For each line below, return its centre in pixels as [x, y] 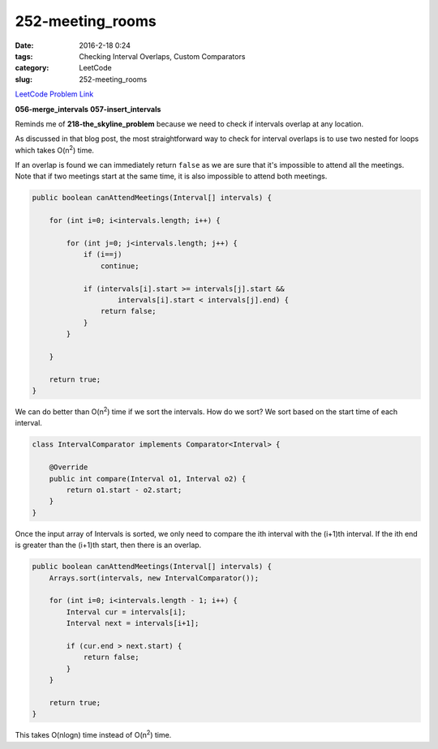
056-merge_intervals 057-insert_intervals [88, 109]
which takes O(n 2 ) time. [55, 150]
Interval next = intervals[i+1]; [133, 623]
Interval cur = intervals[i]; [126, 612]
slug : [24, 79]
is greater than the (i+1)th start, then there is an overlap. [108, 545]
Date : [24, 45]
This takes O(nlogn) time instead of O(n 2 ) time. [93, 734]
